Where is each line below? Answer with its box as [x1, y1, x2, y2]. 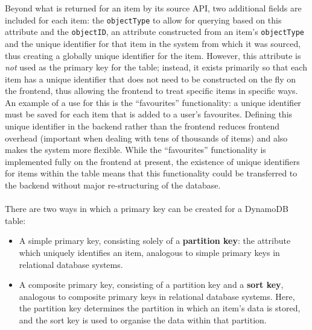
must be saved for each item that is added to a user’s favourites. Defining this [5, 108, 293, 120]
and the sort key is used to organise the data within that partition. [19, 313, 267, 326]
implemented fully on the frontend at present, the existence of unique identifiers [5, 155, 300, 167]
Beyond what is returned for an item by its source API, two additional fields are [5, 2, 302, 14]
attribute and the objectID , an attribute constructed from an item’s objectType [5, 25, 304, 38]
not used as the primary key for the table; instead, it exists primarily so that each [5, 61, 307, 73]
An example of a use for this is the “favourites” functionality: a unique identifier [5, 96, 301, 108]
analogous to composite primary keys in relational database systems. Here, [19, 290, 295, 302]
